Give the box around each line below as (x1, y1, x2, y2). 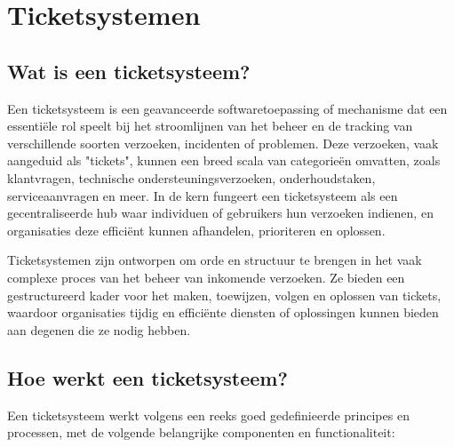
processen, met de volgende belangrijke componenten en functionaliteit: (7, 423, 395, 442)
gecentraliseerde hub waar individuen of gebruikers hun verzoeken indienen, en (7, 204, 434, 222)
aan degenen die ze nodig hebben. (7, 320, 191, 339)
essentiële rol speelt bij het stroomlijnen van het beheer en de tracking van (7, 116, 413, 135)
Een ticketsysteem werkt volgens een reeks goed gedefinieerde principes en (7, 405, 410, 424)
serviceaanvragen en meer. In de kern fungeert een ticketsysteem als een (7, 186, 398, 204)
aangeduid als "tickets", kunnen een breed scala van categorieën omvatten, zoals (7, 151, 441, 170)
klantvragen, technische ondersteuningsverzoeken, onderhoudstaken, (7, 168, 376, 187)
